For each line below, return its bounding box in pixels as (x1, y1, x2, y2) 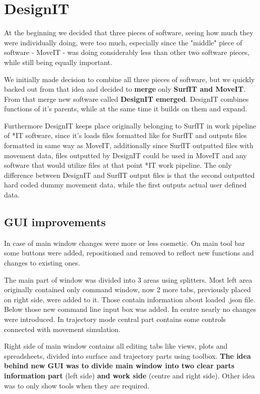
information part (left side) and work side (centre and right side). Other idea (4, 370, 255, 380)
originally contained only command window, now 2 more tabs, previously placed (4, 284, 251, 295)
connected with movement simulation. (4, 323, 121, 334)
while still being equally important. (4, 56, 113, 67)
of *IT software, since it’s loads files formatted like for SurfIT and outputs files (4, 130, 247, 141)
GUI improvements (4, 214, 106, 230)
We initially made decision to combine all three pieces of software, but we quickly (4, 74, 255, 84)
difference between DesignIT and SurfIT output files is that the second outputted (4, 169, 255, 180)
